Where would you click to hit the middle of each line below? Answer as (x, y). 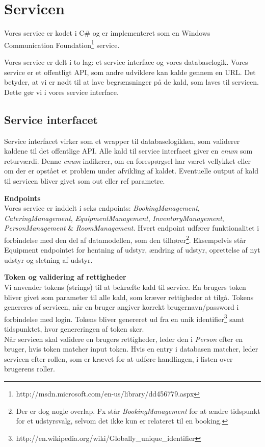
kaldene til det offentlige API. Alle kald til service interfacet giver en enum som (128, 151)
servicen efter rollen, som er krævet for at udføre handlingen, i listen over (118, 358)
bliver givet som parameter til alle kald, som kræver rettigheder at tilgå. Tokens (129, 297)
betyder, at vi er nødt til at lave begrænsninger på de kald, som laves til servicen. (131, 82)
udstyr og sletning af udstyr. (48, 259)
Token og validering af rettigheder (65, 277)
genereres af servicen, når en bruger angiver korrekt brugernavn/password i (122, 307)
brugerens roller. (30, 369)
